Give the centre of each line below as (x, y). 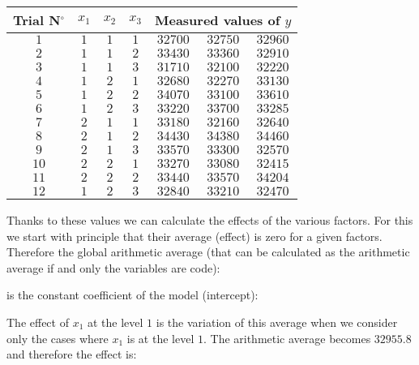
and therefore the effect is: (72, 354)
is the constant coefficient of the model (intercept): (133, 295)
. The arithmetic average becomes (287, 338)
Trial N (37, 20)
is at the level (160, 338)
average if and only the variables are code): (113, 267)
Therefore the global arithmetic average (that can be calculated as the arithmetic (208, 252)
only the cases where (58, 338)
